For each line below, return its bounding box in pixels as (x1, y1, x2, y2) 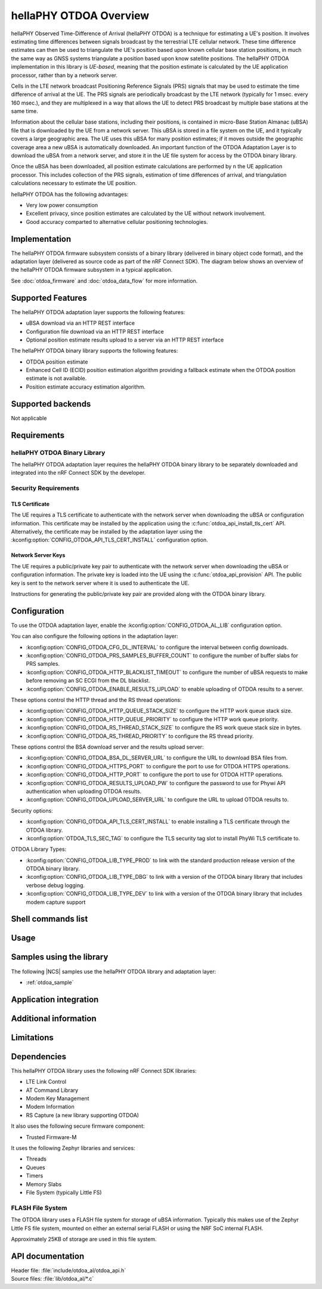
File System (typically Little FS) (26, 1189, 102, 1196)
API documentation (11, 1251, 85, 1261)
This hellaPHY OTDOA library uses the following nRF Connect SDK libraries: (11, 1067, 197, 1074)
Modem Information (26, 1103, 75, 1110)
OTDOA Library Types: (11, 845, 67, 853)
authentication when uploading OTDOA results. (26, 787, 142, 795)
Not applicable (11, 414, 47, 422)
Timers (26, 1172, 44, 1179)
